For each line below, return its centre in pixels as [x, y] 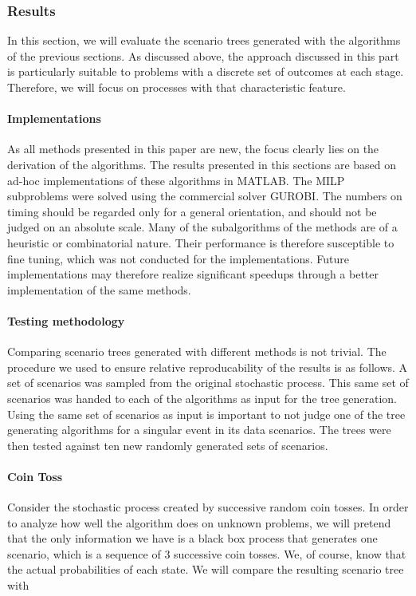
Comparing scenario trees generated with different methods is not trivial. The [197, 351]
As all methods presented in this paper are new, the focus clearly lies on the [193, 149]
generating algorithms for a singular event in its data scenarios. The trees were [199, 430]
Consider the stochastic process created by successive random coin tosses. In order [208, 507]
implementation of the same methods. [99, 289]
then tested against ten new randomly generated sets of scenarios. [168, 445]
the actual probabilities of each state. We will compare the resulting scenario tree [206, 569]
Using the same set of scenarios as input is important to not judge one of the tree [206, 414]
